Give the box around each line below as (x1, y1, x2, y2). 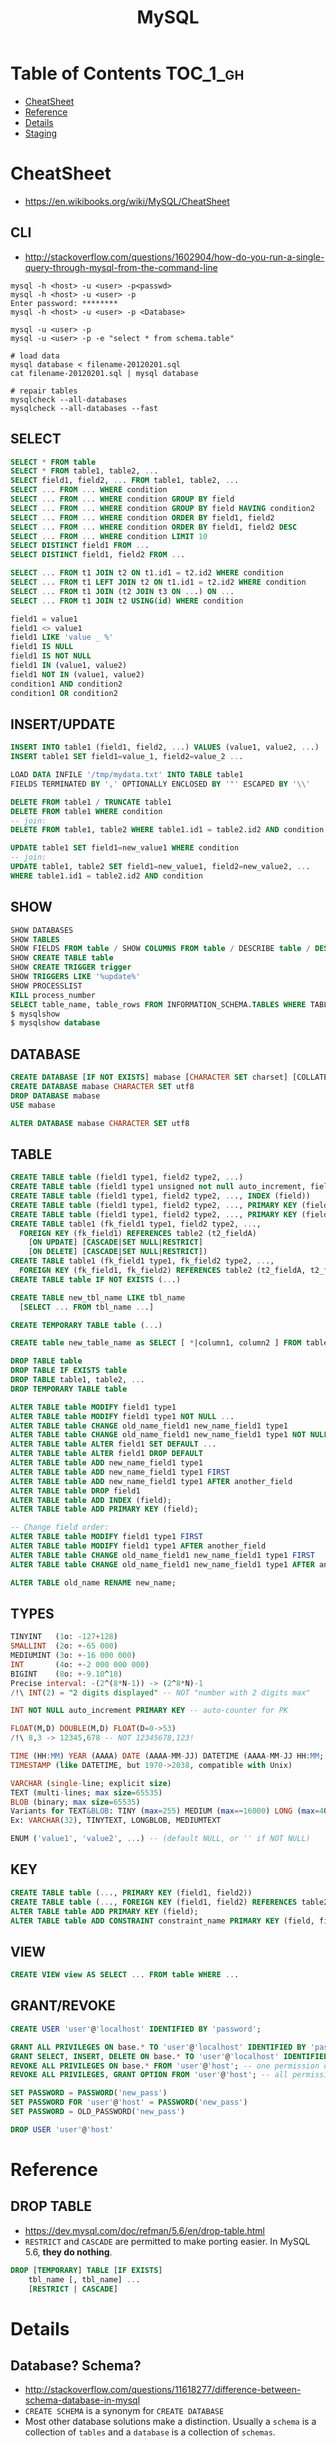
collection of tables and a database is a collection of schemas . (24, 2426, 276, 2438)
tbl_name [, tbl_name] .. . (28, 2274, 141, 2285)
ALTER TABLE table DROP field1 (10, 1486, 141, 1496)
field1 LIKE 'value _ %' (10, 632, 114, 643)
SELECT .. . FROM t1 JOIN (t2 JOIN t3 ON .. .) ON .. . (10, 586, 235, 596)
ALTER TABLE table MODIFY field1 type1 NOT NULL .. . (10, 1411, 235, 1421)
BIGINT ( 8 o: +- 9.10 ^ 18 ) (10, 1669, 123, 1679)
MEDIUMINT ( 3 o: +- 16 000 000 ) (10, 1651, 137, 1661)
